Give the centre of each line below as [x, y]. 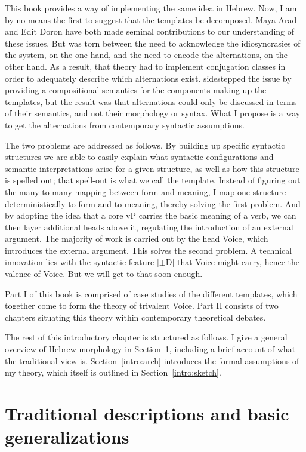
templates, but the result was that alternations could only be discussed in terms [151, 101]
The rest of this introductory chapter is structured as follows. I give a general [146, 337]
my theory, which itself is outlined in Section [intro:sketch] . [113, 372]
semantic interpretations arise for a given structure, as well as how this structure [152, 168]
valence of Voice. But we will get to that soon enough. [104, 274]
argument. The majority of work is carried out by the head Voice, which [137, 239]
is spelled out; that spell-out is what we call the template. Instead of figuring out [153, 180]
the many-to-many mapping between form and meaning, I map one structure [146, 191]
